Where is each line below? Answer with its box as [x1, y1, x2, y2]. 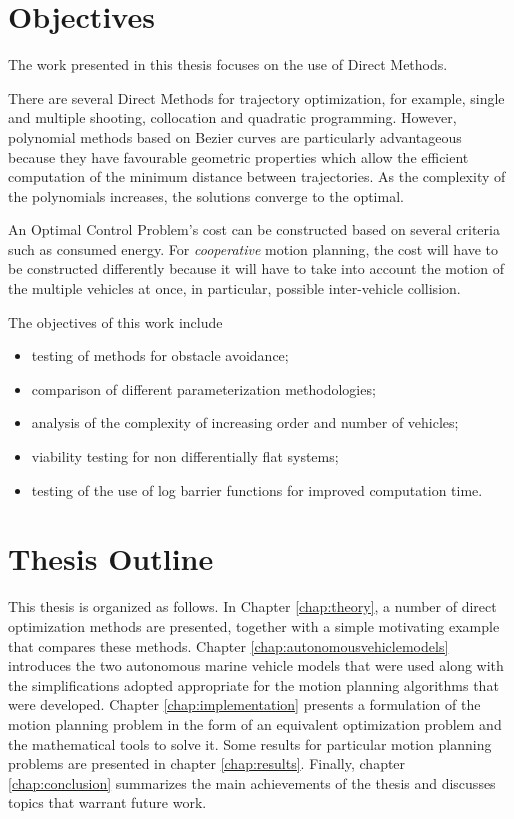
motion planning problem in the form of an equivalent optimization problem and [8, 713, 502, 734]
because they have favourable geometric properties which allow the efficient [8, 146, 469, 167]
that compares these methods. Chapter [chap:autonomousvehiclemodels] [8, 635, 449, 656]
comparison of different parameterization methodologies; [31, 378, 376, 399]
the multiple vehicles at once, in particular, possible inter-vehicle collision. [8, 278, 461, 299]
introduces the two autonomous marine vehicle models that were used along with [8, 655, 504, 676]
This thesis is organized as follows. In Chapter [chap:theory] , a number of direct [8, 596, 497, 617]
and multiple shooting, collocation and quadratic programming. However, [8, 107, 457, 128]
